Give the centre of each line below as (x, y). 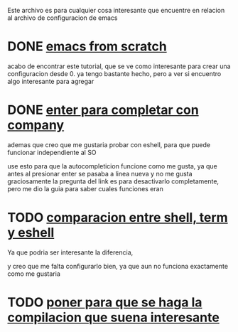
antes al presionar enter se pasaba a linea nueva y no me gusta (100, 173)
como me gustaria (34, 274)
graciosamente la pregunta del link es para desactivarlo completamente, (113, 181)
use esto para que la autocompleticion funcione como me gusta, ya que (113, 166)
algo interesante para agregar (51, 81)
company (36, 125)
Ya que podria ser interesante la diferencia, (70, 252)
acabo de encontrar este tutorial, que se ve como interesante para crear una (119, 66)
